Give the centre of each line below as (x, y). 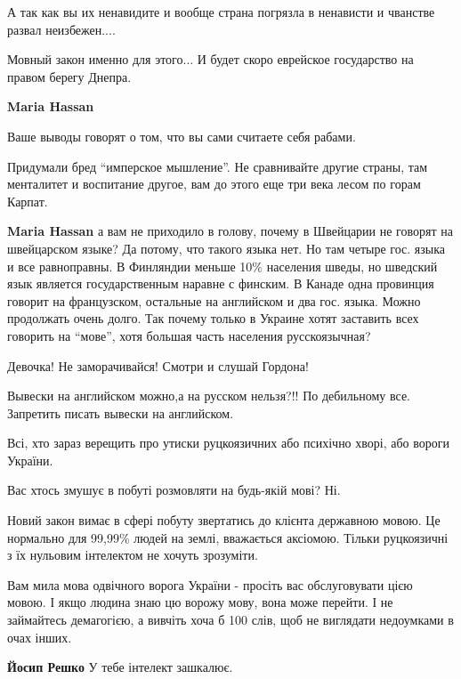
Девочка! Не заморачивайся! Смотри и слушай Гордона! (158, 365)
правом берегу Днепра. (69, 76)
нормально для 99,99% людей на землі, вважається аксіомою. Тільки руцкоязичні (228, 537)
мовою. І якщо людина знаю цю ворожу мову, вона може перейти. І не (200, 602)
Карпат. (28, 201)
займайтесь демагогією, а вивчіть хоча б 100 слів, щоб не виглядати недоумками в (230, 620)
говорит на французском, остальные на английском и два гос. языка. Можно (214, 300)
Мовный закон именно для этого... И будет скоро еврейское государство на (210, 59)
